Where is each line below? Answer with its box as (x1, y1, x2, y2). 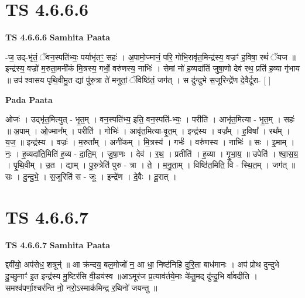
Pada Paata (5, 93, 53, 105)
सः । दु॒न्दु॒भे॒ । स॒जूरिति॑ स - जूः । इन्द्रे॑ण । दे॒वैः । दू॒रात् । (5, 170, 177, 183)
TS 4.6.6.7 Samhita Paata (5, 238, 111, 251)
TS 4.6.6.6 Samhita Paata (5, 31, 111, 43)
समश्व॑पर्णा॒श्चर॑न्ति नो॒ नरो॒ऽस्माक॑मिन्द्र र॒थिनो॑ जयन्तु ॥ (5, 281, 157, 293)
